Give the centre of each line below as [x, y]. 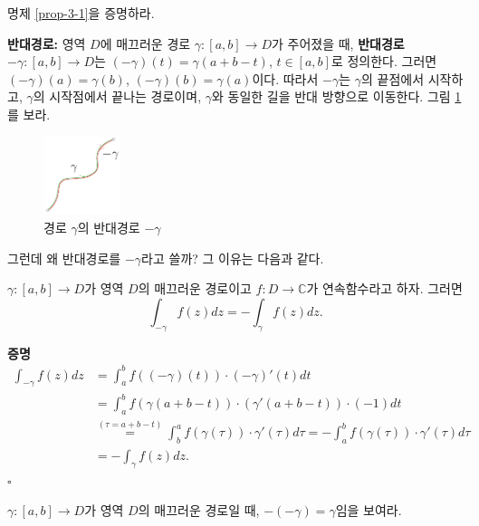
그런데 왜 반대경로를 [64, 258]
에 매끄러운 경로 [145, 43]
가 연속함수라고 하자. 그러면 [384, 288]
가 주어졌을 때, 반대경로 [338, 43]
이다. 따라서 [285, 78]
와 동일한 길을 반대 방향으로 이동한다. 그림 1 [336, 96]
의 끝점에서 [393, 78]
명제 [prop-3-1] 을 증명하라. [81, 13]
